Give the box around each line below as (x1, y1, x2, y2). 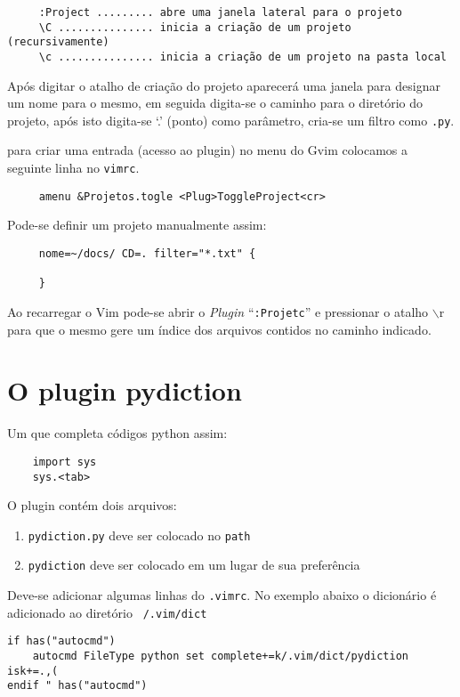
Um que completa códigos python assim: (7, 424, 228, 442)
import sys (32, 455, 97, 468)
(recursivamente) (7, 36, 109, 49)
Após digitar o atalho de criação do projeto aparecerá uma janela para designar (7, 76, 440, 94)
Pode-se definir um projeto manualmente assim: (7, 215, 267, 234)
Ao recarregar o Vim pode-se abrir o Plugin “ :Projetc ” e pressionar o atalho (7, 302, 429, 320)
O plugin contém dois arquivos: (7, 496, 177, 515)
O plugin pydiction (7, 372, 242, 409)
